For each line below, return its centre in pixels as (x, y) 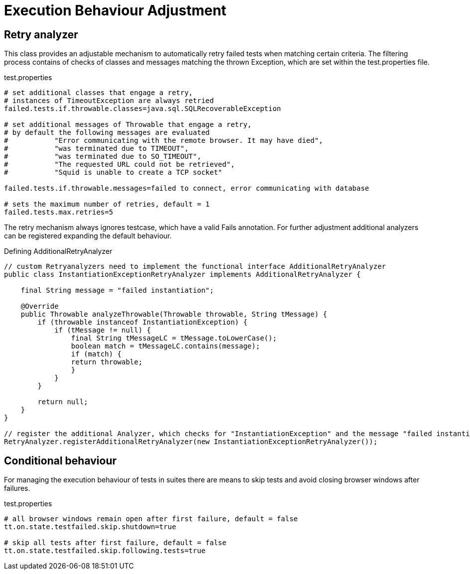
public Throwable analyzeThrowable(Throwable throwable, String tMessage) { (174, 314)
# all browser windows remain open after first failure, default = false (151, 519)
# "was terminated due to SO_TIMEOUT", (103, 157)
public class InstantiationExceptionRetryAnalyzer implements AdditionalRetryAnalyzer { (182, 275)
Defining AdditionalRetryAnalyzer (58, 251)
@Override (40, 306)
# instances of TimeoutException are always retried (109, 101)
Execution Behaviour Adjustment (115, 10)
